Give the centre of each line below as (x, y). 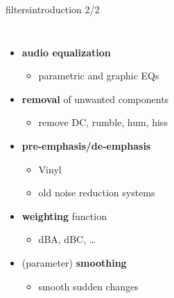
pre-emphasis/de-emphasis (86, 145)
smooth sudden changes (88, 286)
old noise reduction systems (97, 193)
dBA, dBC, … (67, 239)
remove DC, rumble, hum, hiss (103, 122)
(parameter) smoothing (74, 262)
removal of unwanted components (95, 99)
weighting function (64, 215)
